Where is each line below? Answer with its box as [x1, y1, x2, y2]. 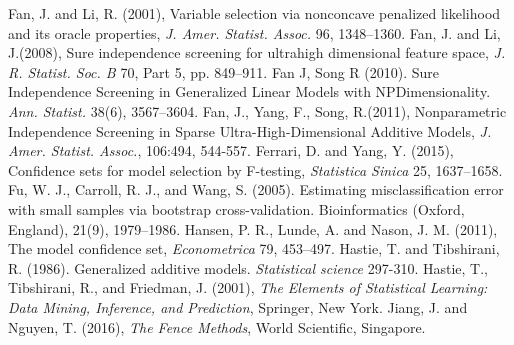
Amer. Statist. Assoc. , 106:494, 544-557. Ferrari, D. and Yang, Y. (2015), [8, 140, 454, 161]
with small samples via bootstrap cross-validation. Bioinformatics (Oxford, [8, 198, 465, 219]
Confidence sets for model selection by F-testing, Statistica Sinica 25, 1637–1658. [8, 159, 503, 180]
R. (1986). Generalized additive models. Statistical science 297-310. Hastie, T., [8, 257, 488, 278]
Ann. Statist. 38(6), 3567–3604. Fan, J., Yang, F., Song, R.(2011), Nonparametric [8, 100, 507, 121]
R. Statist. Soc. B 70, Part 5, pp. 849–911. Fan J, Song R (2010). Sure [8, 61, 440, 82]
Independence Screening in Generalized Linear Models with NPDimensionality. [8, 81, 491, 102]
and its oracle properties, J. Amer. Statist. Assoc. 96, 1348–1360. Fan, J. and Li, [8, 22, 501, 43]
